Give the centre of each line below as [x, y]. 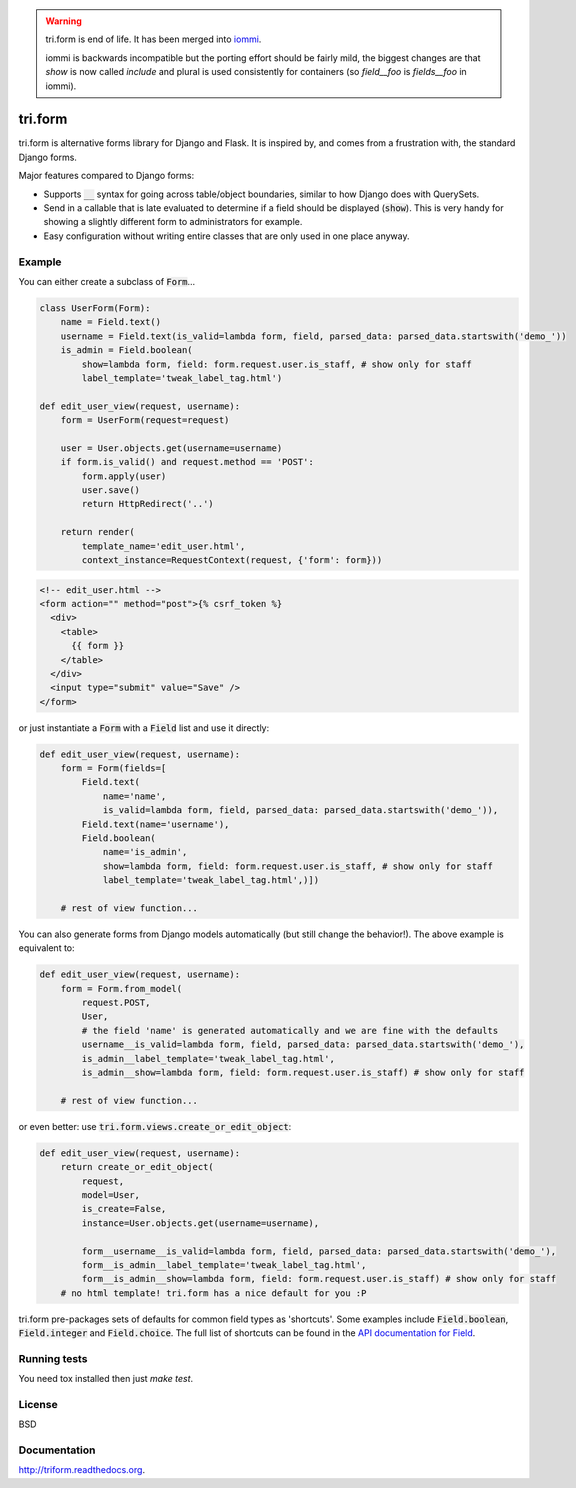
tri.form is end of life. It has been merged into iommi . [153, 39]
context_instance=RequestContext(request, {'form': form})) [232, 559]
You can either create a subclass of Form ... [107, 281]
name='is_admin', [145, 852]
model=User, [110, 1194]
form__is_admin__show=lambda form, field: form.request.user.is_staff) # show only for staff [319, 1279]
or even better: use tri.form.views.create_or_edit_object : [155, 1126]
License [38, 1404]
